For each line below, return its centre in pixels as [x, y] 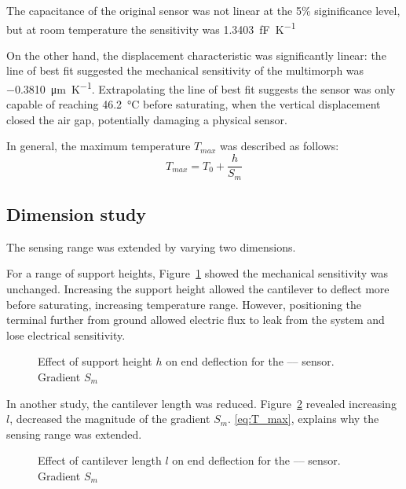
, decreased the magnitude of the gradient [110, 419]
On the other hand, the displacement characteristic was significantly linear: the [196, 55]
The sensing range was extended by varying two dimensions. [151, 246]
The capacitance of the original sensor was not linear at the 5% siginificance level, [203, 10]
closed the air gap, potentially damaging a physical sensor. [147, 119]
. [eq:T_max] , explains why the [304, 419]
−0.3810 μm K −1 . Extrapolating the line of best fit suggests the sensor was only [201, 88]
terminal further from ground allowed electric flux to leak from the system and [196, 320]
